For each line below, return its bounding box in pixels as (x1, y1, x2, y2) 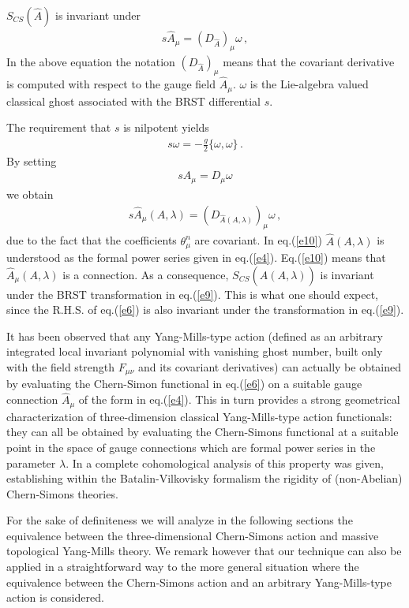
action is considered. (6, 589, 104, 606)
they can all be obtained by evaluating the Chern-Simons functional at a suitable (6, 423, 399, 440)
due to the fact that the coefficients (6, 232, 177, 248)
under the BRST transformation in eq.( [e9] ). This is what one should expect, (6, 285, 379, 302)
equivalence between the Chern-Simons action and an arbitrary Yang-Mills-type (6, 573, 392, 590)
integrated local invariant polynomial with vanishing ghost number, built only (6, 343, 383, 360)
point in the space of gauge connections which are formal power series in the (6, 438, 376, 455)
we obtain (6, 185, 54, 202)
